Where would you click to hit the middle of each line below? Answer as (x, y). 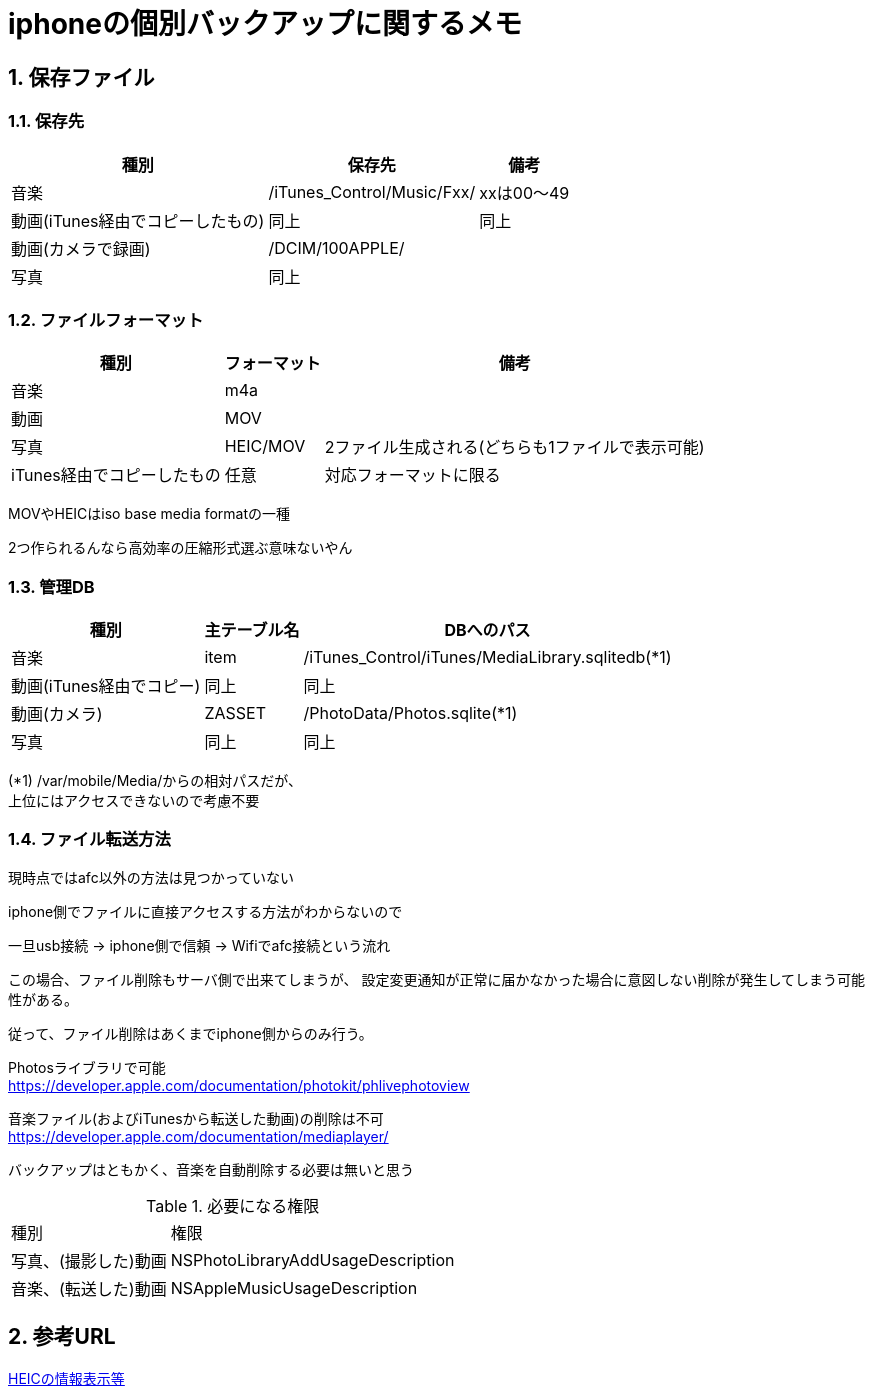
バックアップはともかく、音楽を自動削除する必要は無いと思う (211, 1169)
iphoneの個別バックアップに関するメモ (265, 24)
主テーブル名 (252, 630)
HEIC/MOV (265, 446)
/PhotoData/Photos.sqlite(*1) (410, 713)
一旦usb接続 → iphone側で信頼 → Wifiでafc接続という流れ (199, 945)
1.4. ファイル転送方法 (89, 839)
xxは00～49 (524, 192)
